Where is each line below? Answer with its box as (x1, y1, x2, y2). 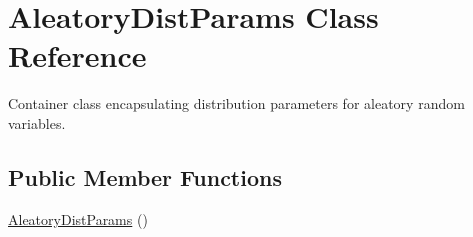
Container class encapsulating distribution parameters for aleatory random (8, 93, 465, 114)
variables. (8, 112, 66, 133)
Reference (8, 35, 147, 76)
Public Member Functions (8, 161, 282, 192)
